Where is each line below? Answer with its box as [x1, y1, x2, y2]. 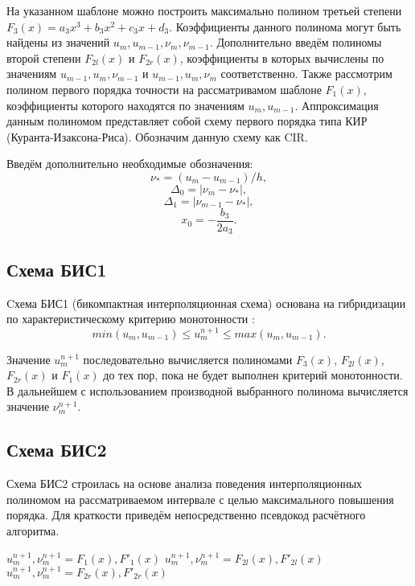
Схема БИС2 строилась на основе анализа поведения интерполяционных [6, 475, 363, 492]
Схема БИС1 [6, 256, 107, 281]
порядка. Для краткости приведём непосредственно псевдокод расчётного [6, 506, 366, 523]
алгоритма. [6, 522, 60, 539]
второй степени [6, 49, 81, 66]
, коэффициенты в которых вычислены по [179, 49, 384, 66]
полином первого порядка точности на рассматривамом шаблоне [6, 80, 322, 97]
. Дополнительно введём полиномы [209, 34, 382, 51]
